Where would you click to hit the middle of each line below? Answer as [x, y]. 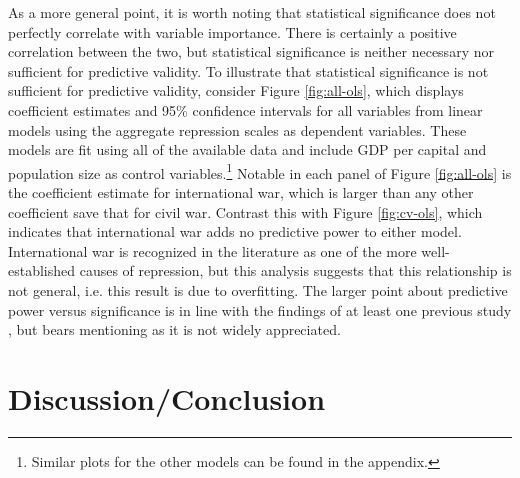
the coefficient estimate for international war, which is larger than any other [241, 192]
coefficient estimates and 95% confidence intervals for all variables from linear [245, 109]
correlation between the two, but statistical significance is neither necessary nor [251, 51]
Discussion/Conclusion [167, 397]
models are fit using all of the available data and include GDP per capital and [247, 149]
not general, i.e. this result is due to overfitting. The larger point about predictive [258, 289]
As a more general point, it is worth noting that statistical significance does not [252, 12]
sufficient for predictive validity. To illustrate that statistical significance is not [248, 70]
